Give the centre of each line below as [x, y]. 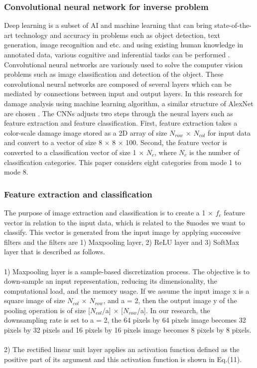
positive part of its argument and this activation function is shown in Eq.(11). [123, 359]
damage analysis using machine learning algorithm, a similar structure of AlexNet [129, 103]
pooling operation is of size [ [47, 310]
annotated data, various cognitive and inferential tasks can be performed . [117, 54]
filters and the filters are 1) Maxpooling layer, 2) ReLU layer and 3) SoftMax [122, 242]
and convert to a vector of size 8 [53, 142]
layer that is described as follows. [55, 252]
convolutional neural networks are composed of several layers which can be [118, 84]
